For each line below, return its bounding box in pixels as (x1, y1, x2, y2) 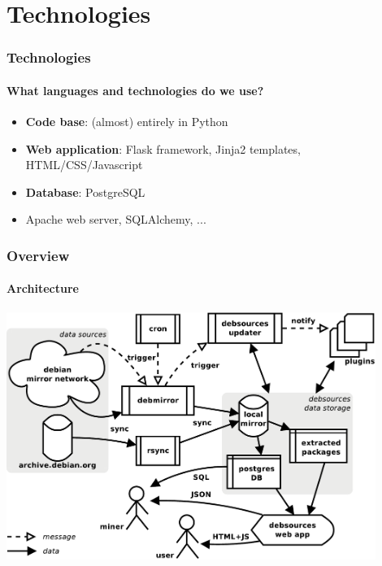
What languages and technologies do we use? (7, 81, 264, 98)
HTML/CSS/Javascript (25, 156, 143, 173)
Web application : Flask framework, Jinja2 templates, (25, 140, 301, 157)
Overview (7, 245, 70, 265)
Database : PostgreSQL (25, 183, 145, 200)
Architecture (7, 280, 79, 297)
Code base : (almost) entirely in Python (25, 113, 228, 130)
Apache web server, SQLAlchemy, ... (25, 211, 206, 228)
